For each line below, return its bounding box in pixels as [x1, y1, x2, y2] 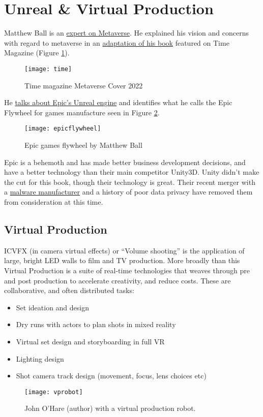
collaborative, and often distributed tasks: [4, 285, 134, 296]
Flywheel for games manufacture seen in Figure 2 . [4, 107, 160, 117]
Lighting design [16, 353, 64, 364]
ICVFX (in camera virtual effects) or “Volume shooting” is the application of [4, 245, 245, 255]
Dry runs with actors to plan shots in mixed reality [16, 319, 176, 330]
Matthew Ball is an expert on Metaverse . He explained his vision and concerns [4, 27, 249, 38]
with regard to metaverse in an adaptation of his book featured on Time [4, 37, 229, 48]
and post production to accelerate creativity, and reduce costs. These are [4, 275, 231, 285]
